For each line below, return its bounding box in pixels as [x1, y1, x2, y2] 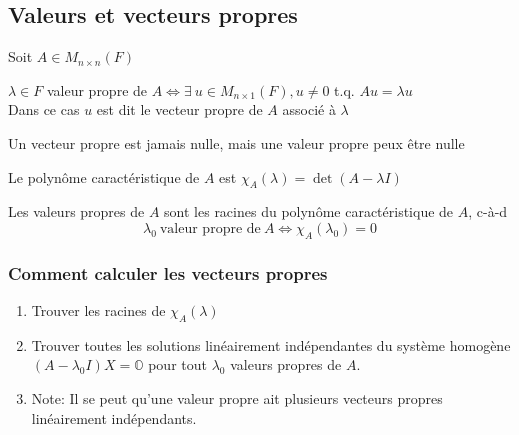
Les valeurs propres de [8, 201, 145, 222]
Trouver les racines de [31, 299, 166, 320]
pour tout [148, 354, 207, 375]
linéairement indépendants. [31, 407, 197, 428]
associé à [282, 99, 336, 120]
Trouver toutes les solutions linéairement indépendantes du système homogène [31, 334, 511, 355]
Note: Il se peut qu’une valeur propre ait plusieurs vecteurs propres [31, 387, 443, 408]
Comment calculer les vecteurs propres [8, 260, 328, 285]
